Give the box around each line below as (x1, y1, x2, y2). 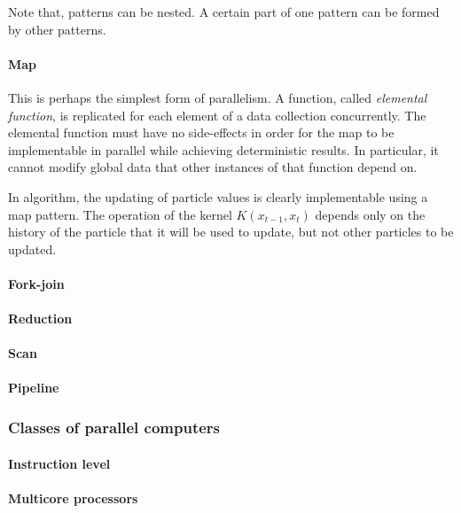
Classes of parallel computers (8, 416, 221, 438)
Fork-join (8, 274, 65, 292)
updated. (8, 239, 57, 258)
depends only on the (315, 205, 426, 223)
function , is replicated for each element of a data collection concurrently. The (8, 105, 426, 124)
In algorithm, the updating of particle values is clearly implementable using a (8, 187, 428, 206)
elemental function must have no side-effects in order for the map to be (8, 123, 395, 142)
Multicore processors (8, 488, 138, 507)
